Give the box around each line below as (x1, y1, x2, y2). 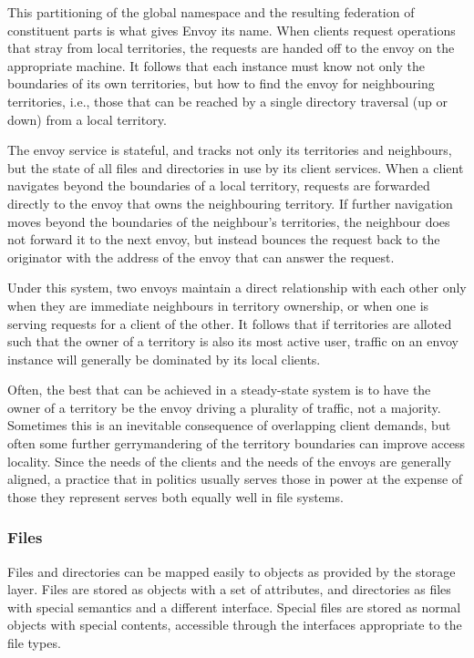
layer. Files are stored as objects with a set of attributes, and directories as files (7, 580, 451, 599)
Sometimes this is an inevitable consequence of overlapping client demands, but (7, 416, 451, 435)
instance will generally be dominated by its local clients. (7, 349, 321, 368)
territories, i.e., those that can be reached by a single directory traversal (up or (7, 91, 448, 110)
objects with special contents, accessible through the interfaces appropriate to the (7, 615, 462, 634)
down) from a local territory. (7, 109, 167, 129)
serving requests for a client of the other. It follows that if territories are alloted (7, 314, 452, 333)
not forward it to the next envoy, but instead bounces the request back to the (7, 230, 440, 249)
